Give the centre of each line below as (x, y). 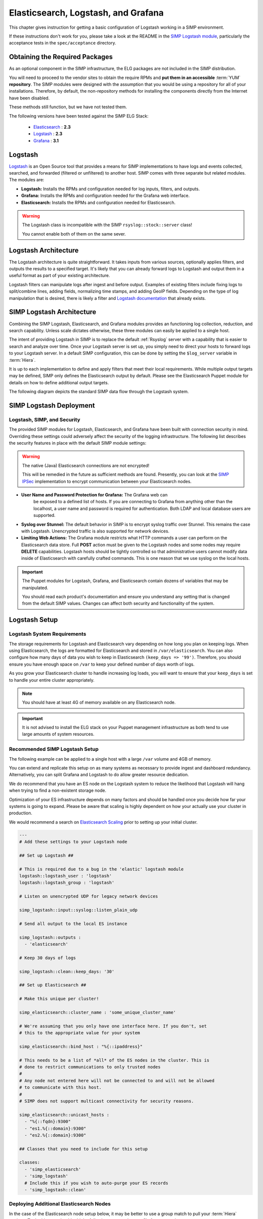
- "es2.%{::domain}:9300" (55, 1135)
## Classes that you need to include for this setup (84, 1149)
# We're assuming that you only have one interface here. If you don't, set (113, 1026)
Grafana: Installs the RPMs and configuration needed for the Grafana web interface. (105, 196)
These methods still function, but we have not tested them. (68, 107)
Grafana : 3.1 (46, 140)
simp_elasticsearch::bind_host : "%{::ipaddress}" (81, 1046)
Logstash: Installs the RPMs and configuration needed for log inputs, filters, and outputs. (110, 189)
